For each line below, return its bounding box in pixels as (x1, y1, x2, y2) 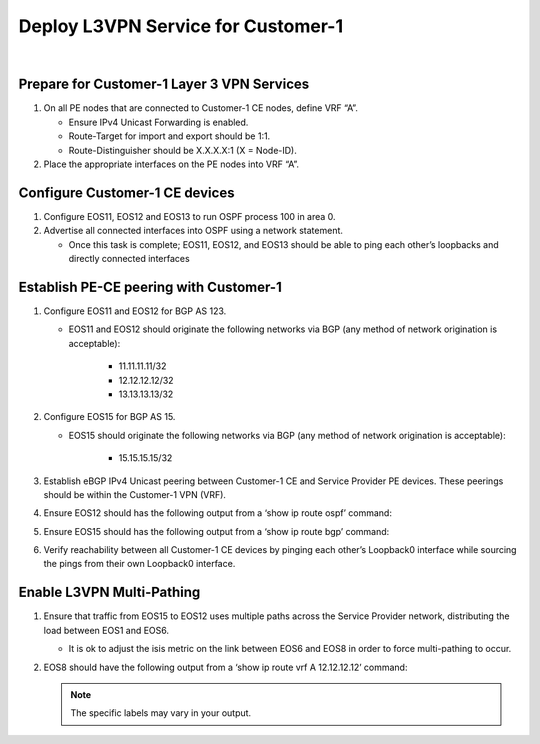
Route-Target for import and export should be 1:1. (68, 130, 271, 142)
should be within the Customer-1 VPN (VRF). (43, 488, 227, 500)
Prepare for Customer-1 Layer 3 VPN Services (18, 76, 310, 93)
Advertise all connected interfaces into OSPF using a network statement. (43, 225, 344, 237)
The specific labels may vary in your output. (70, 707, 252, 719)
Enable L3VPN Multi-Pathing (18, 584, 201, 601)
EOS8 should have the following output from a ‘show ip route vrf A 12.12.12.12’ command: (43, 661, 408, 673)
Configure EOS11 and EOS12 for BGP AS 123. (43, 305, 227, 317)
